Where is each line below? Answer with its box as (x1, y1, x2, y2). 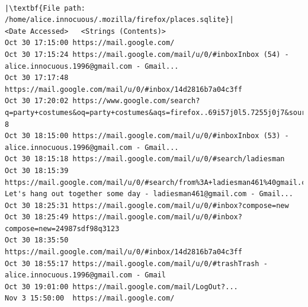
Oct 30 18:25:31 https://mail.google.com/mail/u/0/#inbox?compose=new (5, 201, 289, 210)
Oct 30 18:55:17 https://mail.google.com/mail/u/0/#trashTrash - (5, 259, 268, 268)
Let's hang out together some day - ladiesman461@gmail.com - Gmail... (5, 190, 293, 199)
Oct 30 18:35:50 (5, 236, 69, 245)
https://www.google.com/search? (72, 97, 200, 105)
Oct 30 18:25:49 (5, 213, 69, 222)
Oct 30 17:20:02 (5, 97, 69, 105)
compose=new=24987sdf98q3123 (5, 224, 120, 233)
